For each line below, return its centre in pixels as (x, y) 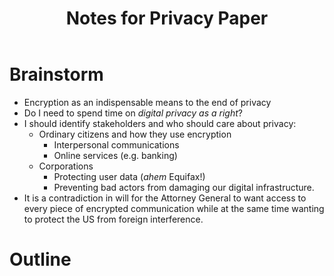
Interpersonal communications (116, 144)
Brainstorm (56, 74)
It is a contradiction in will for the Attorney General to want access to (165, 198)
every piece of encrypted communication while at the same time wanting (174, 208)
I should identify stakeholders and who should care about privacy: (160, 123)
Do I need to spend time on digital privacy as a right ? (133, 113)
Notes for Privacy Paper (167, 18)
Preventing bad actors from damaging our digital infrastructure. (184, 187)
